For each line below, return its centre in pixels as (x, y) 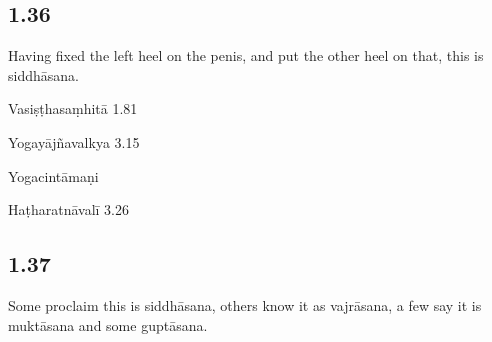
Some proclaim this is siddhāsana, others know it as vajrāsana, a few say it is (245, 304)
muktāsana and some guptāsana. (108, 324)
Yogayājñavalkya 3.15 (74, 141)
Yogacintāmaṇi (53, 175)
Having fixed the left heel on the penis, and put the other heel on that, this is (246, 55)
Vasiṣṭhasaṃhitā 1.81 (73, 108)
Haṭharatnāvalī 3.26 (69, 209)
